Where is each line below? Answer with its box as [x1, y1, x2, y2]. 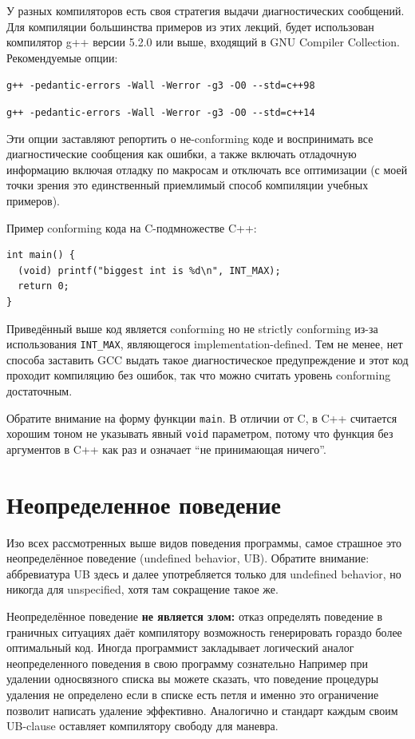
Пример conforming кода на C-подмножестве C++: [6, 219, 257, 236]
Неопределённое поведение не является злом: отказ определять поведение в [6, 608, 383, 625]
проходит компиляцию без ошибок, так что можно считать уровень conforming [6, 367, 391, 383]
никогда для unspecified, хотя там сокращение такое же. [6, 581, 279, 598]
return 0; [18, 280, 69, 292]
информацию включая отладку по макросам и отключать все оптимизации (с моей [6, 161, 408, 177]
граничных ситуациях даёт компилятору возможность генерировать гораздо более [6, 623, 402, 640]
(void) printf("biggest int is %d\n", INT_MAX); [18, 264, 281, 276]
